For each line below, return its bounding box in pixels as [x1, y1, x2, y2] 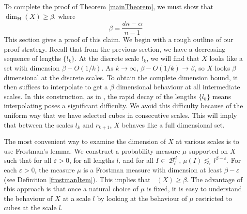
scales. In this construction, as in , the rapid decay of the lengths [4, 91, 197, 101]
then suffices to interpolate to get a [4, 82, 108, 92]
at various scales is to [176, 136, 239, 146]
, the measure [34, 165, 75, 175]
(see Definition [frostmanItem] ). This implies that [4, 174, 151, 184]
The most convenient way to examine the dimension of [4, 136, 166, 146]
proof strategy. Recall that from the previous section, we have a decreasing [4, 43, 226, 54]
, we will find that [146, 53, 200, 63]
